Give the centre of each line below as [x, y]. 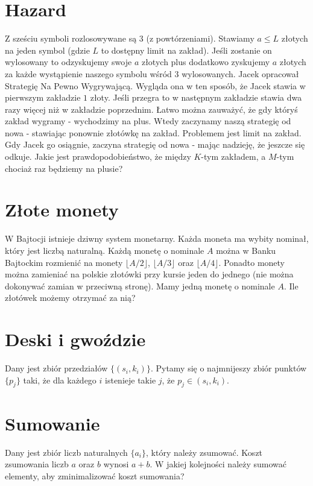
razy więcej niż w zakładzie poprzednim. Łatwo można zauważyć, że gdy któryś [151, 109]
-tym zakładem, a [233, 156]
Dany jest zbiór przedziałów [56, 368]
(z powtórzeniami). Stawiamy [200, 38]
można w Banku [246, 250]
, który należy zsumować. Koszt [204, 452]
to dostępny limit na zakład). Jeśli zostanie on [186, 50]
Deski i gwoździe [75, 339]
